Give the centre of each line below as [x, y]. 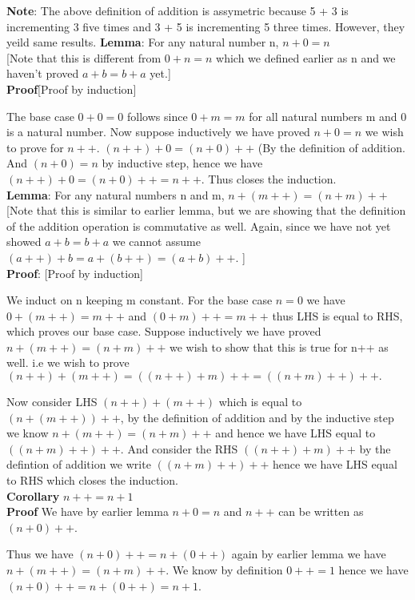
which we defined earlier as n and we [306, 57]
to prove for [35, 147]
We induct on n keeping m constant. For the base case [140, 300]
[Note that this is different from [84, 57]
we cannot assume [156, 242]
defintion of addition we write [79, 464]
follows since [158, 116]
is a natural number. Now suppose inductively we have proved [158, 132]
